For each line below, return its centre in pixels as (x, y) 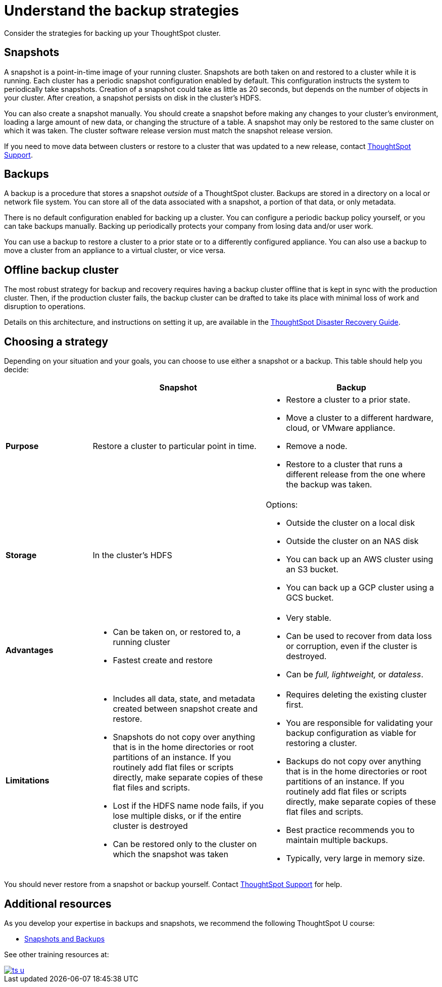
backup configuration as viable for (351, 733)
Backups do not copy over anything (354, 761)
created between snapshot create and (185, 709)
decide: (16, 370)
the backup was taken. (329, 485)
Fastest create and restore (163, 660)
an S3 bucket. (312, 570)
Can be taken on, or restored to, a (177, 632)
